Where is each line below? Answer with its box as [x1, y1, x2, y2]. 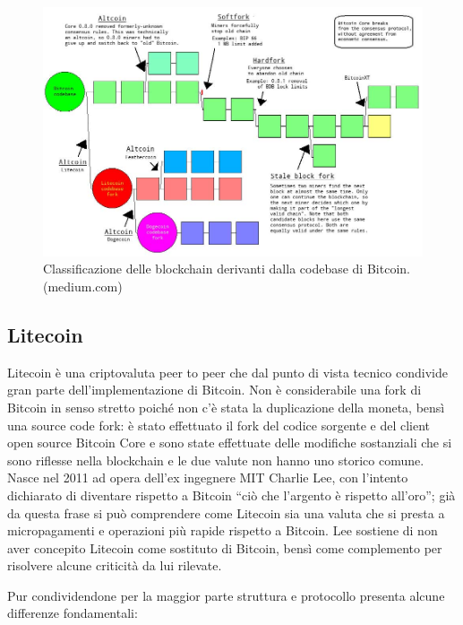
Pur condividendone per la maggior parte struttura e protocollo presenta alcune [7, 586, 445, 604]
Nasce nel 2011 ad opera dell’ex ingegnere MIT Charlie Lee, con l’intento [7, 468, 408, 487]
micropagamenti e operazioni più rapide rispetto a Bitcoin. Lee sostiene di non [7, 521, 438, 540]
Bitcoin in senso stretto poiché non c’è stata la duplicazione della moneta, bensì [7, 397, 445, 416]
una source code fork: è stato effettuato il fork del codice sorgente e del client [7, 415, 431, 434]
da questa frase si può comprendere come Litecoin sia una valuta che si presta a [7, 503, 445, 522]
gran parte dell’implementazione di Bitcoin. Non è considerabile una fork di [7, 380, 422, 399]
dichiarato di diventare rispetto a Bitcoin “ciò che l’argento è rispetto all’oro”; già [7, 485, 456, 504]
